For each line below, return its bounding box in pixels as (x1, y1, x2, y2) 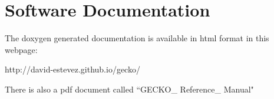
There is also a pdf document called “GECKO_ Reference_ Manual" (5, 82, 254, 95)
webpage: (5, 43, 38, 55)
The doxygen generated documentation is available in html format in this (5, 32, 269, 44)
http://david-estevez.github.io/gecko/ (5, 63, 140, 75)
